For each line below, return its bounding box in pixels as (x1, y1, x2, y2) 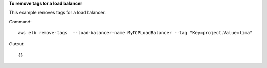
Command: (9, 19, 32, 24)
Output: (9, 41, 25, 46)
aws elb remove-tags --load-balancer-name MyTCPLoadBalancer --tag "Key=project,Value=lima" (18, 30, 253, 36)
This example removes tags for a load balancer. (9, 10, 106, 16)
